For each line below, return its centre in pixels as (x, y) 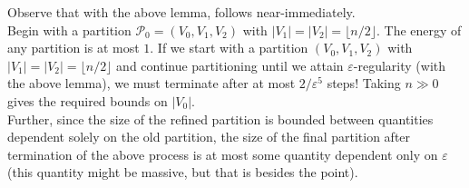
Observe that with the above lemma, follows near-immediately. (181, 12)
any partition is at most (73, 48)
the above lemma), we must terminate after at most (151, 83)
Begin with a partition (69, 30)
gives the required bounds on (88, 100)
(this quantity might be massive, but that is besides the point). (183, 172)
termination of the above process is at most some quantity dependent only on (223, 154)
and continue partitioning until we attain (230, 65)
